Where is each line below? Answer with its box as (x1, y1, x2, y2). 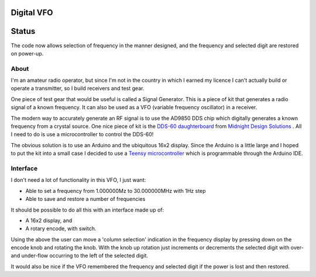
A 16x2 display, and (25, 217, 73, 224)
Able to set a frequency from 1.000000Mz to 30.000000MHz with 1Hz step (25, 187, 206, 194)
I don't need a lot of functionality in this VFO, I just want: (11, 176, 146, 183)
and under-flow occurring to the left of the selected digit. (11, 252, 149, 259)
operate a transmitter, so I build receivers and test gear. (11, 85, 145, 92)
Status (11, 26, 36, 36)
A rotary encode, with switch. (25, 225, 97, 232)
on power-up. (11, 50, 44, 57)
